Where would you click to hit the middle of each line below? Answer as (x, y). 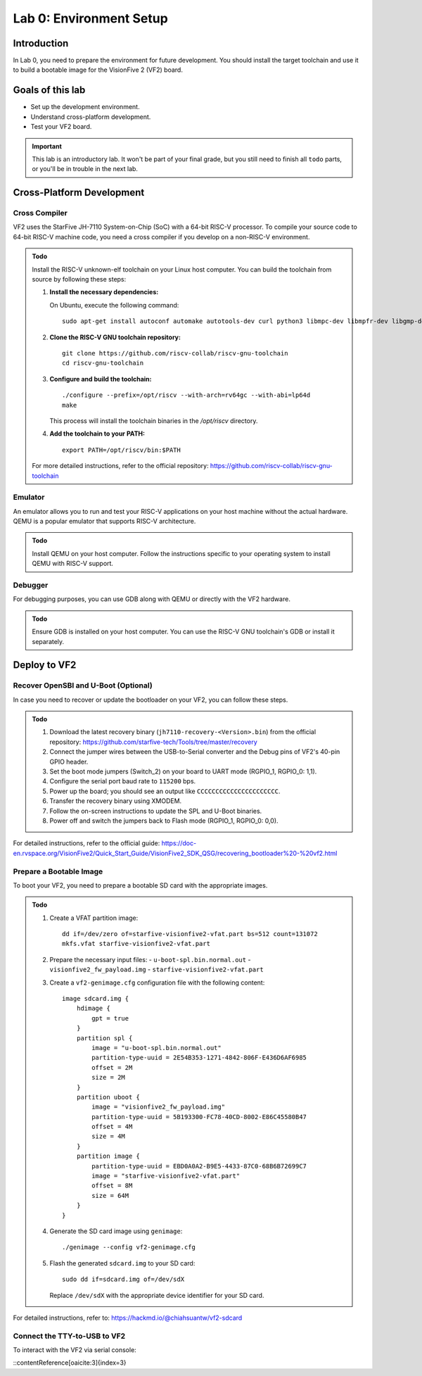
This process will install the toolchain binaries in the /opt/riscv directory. (154, 421)
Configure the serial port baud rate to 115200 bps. (123, 781)
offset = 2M (112, 1067)
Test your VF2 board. (61, 127)
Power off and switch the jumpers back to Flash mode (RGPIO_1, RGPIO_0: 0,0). (164, 821)
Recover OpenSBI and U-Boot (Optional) (83, 686)
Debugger (31, 585)
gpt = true (110, 1018)
